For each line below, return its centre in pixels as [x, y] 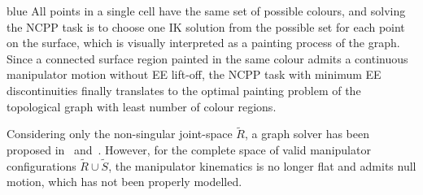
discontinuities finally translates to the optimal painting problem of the [184, 90]
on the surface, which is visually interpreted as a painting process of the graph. [203, 43]
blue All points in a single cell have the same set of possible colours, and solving [206, 11]
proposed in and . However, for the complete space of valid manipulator [189, 149]
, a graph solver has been [307, 134]
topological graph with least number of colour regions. [142, 106]
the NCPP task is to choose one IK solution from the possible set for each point [206, 26]
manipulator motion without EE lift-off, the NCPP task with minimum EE [194, 74]
